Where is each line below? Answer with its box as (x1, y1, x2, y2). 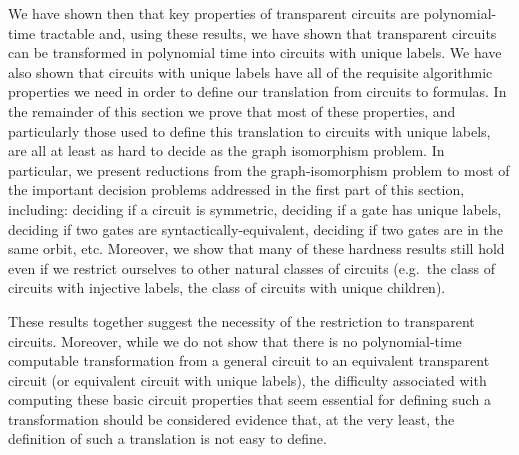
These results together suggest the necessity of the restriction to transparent (8, 310, 475, 331)
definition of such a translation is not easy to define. (8, 428, 327, 449)
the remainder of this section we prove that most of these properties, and (8, 100, 456, 121)
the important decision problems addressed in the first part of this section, (8, 179, 465, 200)
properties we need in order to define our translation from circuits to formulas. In (8, 81, 507, 102)
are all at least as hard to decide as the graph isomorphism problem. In (8, 140, 445, 161)
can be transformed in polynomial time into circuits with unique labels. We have (8, 42, 502, 63)
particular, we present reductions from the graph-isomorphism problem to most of (8, 159, 510, 180)
